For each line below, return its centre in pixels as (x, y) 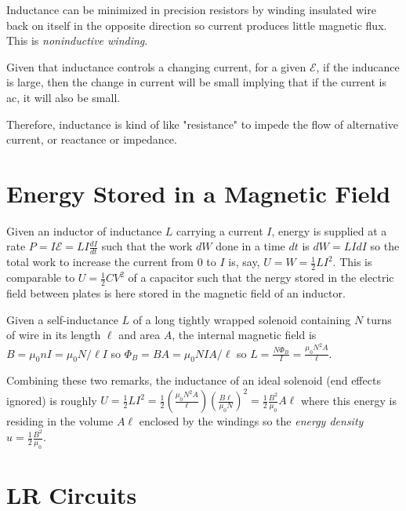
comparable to (41, 277)
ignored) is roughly (52, 400)
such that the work (147, 246)
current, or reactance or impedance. (92, 139)
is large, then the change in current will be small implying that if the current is (196, 82)
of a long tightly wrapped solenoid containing (242, 319)
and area (140, 335)
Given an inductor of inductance (84, 230)
